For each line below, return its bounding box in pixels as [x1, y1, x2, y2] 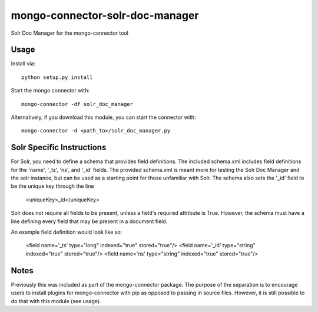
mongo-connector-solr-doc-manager [11, 9, 199, 22]
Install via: [11, 60, 35, 67]
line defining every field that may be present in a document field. [11, 218, 168, 225]
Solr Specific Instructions [11, 142, 107, 152]
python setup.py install [21, 74, 93, 81]
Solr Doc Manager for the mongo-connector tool [11, 29, 129, 36]
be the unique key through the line [11, 182, 94, 190]
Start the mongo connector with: [11, 87, 90, 94]
